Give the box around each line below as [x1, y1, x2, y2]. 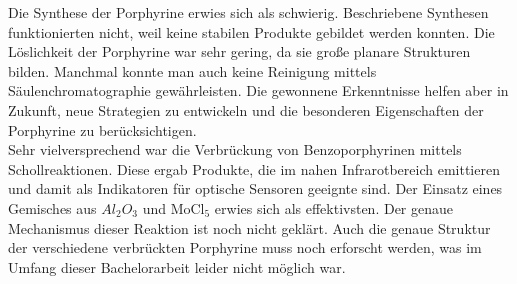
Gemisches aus [8, 197, 97, 218]
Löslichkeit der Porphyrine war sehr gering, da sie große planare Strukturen [8, 41, 471, 62]
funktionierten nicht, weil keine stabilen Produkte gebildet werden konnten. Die [8, 21, 495, 42]
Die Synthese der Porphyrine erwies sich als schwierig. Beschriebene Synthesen [8, 2, 489, 22]
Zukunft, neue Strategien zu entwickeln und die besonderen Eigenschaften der [8, 99, 484, 120]
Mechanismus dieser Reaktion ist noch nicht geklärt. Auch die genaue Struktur [8, 217, 491, 238]
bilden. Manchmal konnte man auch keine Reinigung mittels [8, 60, 377, 81]
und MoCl [142, 197, 205, 218]
